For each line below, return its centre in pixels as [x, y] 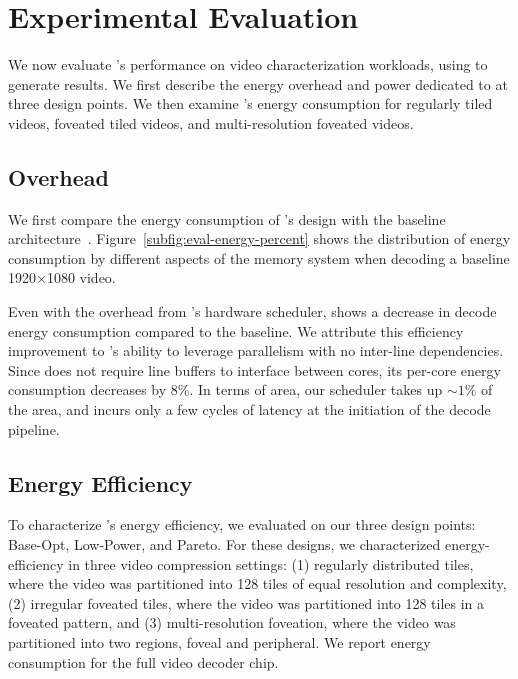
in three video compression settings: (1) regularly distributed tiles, [271, 563]
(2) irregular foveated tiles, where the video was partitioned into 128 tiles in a [246, 602]
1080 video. [81, 277]
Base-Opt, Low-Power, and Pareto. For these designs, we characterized [224, 544]
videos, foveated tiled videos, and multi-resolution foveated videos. [211, 122]
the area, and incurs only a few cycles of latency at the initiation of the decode [249, 409]
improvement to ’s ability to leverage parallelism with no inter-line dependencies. [256, 350]
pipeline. [34, 428]
